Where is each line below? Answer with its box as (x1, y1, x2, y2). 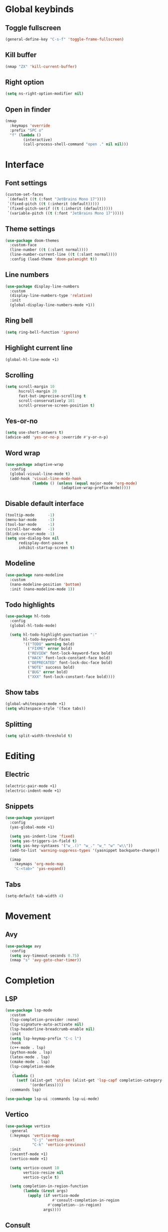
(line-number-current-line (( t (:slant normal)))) (9, 252, 117, 257)
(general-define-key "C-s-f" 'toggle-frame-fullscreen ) (5, 37, 124, 42)
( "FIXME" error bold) (27, 646, 72, 651)
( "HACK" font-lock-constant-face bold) (27, 656, 111, 661)
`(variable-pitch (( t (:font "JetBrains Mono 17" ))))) (7, 211, 124, 216)
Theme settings (5, 225, 55, 233)
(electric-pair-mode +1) (5, 783, 57, 788)
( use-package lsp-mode (5, 1008, 52, 1013)
